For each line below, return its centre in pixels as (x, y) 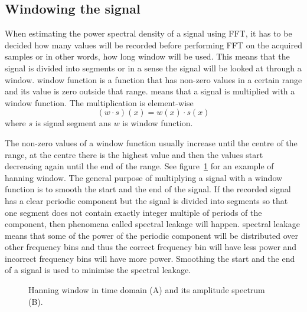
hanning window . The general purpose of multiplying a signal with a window (144, 177)
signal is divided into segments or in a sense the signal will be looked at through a (153, 68)
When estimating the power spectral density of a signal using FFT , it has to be (148, 33)
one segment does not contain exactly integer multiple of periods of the (133, 212)
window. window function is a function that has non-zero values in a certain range (153, 79)
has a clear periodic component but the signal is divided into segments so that (146, 200)
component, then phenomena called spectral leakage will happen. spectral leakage (152, 224)
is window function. (158, 123)
